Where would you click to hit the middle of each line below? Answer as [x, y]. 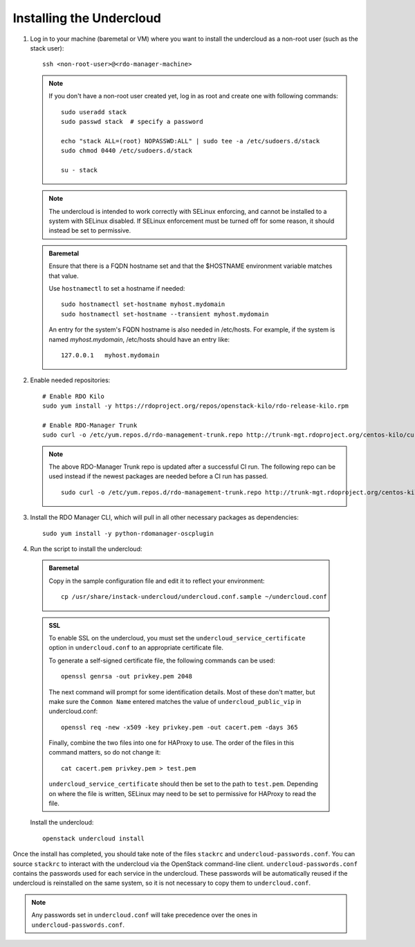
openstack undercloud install [94, 838]
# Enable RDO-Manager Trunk [90, 425]
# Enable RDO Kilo [74, 396]
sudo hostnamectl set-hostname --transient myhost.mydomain [165, 314]
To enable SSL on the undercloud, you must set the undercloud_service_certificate [177, 638]
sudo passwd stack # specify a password [132, 121]
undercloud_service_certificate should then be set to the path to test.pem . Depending [183, 784]
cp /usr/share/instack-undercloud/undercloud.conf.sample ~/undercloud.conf [194, 597]
